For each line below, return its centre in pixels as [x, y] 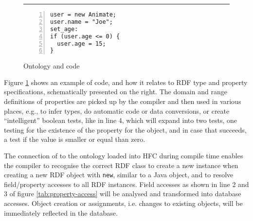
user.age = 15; [81, 43]
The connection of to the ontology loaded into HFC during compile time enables [124, 155]
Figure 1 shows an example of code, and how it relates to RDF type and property [126, 82]
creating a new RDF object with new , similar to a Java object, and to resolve [119, 175]
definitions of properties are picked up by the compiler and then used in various [123, 101]
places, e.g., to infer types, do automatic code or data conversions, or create [117, 110]
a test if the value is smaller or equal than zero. [75, 139]
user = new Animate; [83, 15]
